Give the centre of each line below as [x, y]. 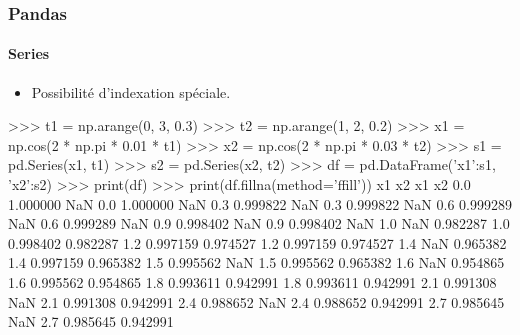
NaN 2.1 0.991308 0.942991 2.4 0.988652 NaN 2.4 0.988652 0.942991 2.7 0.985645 [256, 301]
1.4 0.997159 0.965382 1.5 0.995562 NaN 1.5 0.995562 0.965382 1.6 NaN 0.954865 [256, 262]
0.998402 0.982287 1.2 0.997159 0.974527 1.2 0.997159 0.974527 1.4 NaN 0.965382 [257, 242]
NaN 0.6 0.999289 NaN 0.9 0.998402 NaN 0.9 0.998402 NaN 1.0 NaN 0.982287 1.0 [259, 223]
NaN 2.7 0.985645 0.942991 [91, 321]
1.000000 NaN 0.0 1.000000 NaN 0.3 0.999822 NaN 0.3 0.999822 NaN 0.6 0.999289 [260, 203]
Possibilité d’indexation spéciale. [131, 91]
